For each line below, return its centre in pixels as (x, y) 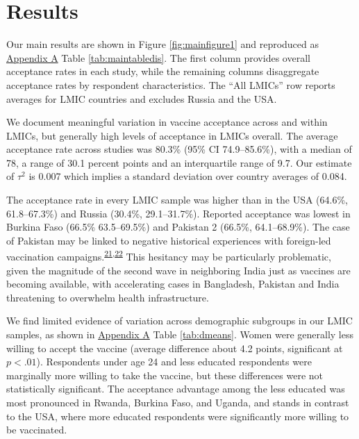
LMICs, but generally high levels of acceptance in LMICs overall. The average (172, 135)
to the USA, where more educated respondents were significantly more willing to (178, 416)
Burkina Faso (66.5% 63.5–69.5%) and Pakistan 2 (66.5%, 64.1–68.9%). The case (178, 227)
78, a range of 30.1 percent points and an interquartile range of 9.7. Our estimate (179, 162)
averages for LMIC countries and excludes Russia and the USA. (142, 98)
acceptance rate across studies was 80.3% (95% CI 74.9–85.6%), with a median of (179, 149)
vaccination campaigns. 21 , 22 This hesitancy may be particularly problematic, (169, 256)
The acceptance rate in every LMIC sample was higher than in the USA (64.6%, (177, 200)
